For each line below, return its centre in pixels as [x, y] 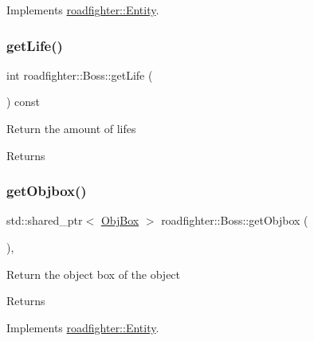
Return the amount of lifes [71, 128]
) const [24, 102]
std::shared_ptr [45, 220]
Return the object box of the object [94, 274]
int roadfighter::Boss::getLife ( [80, 74]
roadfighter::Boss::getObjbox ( [235, 220]
